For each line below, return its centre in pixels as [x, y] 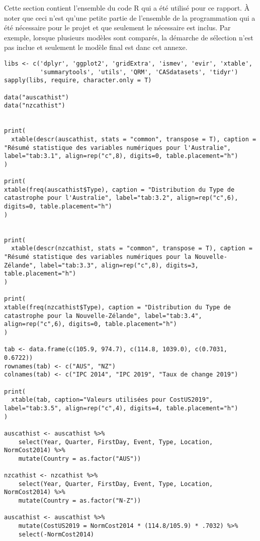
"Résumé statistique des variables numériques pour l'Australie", [118, 148]
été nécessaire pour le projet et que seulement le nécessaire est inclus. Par [117, 28]
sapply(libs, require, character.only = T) [78, 80]
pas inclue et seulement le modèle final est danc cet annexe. [96, 47]
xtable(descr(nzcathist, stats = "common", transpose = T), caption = [132, 249]
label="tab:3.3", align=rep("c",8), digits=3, [119, 265]
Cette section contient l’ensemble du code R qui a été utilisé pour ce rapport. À [127, 8]
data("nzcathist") [35, 106]
